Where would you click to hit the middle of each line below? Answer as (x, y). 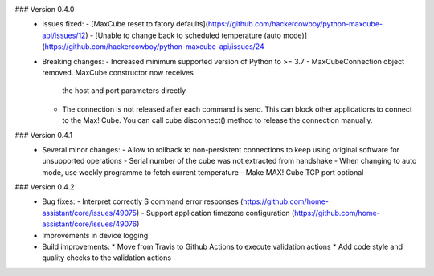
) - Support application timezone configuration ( (215, 213)
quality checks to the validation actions (107, 258)
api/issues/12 (64, 35)
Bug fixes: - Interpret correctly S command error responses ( (143, 201)
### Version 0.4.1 (43, 135)
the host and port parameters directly (124, 91)
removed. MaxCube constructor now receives (118, 72)
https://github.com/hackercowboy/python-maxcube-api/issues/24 (154, 47)
